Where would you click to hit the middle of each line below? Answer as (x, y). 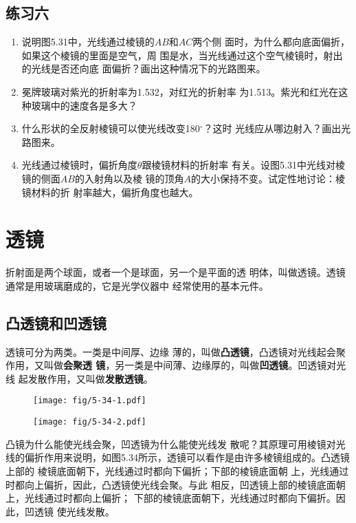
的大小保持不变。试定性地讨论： (264, 178)
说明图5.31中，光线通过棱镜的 (88, 42)
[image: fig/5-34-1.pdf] (90, 401)
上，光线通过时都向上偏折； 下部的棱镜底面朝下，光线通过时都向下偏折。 (171, 498)
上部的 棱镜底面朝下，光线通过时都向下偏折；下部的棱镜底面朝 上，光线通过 (177, 470)
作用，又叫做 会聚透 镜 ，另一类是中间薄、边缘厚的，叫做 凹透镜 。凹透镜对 (171, 365)
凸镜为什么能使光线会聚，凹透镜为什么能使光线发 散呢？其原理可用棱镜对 (171, 444)
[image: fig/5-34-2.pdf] (90, 422)
